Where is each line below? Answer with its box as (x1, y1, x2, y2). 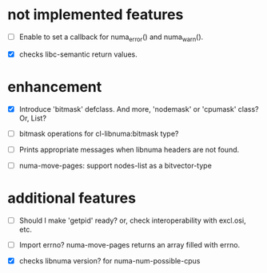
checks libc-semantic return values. (18, 49, 137, 59)
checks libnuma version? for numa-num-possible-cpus (18, 256, 201, 266)
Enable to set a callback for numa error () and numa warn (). (18, 32, 204, 43)
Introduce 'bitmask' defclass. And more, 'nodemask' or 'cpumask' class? (18, 104, 259, 113)
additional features (7, 189, 137, 208)
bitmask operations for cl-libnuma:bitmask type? (18, 129, 179, 138)
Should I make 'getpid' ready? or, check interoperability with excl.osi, (18, 216, 246, 225)
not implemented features (7, 6, 184, 24)
